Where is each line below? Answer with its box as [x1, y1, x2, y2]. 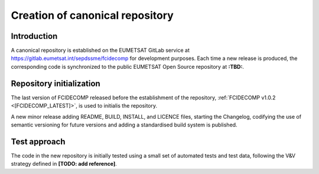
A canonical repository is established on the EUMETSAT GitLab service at [11, 47, 190, 54]
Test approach [11, 136, 66, 146]
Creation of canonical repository [11, 9, 174, 22]
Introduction [11, 31, 58, 41]
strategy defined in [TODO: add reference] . [11, 160, 118, 168]
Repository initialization [11, 78, 100, 88]
